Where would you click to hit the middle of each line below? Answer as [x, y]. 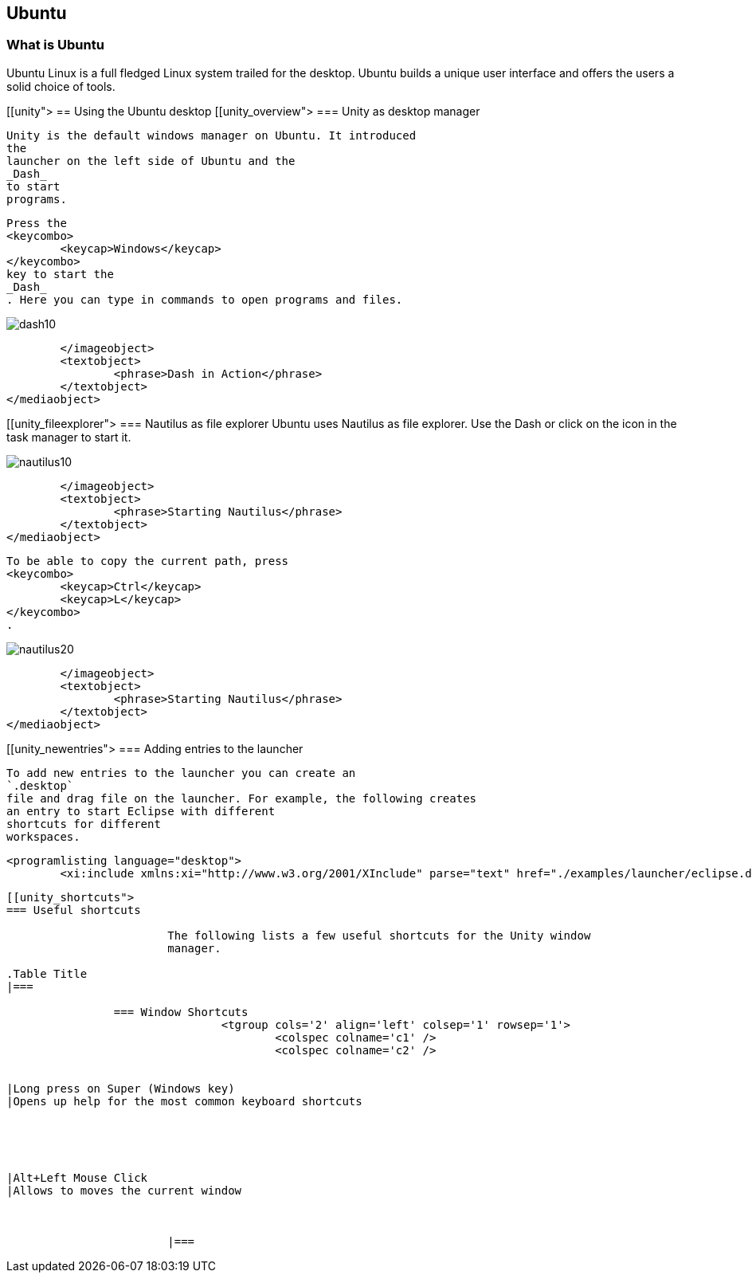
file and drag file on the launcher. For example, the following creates [242, 798]
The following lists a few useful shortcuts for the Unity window [379, 935]
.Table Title [47, 973]
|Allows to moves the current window [124, 1190]
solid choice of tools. [61, 86]
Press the [37, 223]
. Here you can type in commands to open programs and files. [205, 299]
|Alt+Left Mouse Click [77, 1177]
